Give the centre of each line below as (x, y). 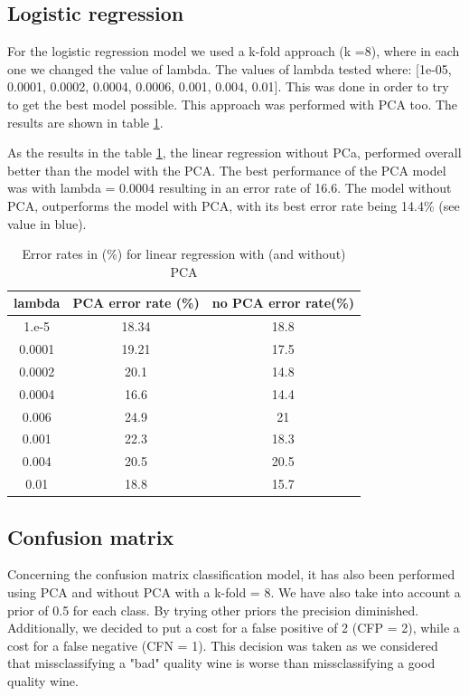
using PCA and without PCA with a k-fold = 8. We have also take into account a (234, 591)
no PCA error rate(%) (283, 303)
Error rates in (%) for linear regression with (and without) (184, 254)
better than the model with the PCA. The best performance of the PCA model (227, 170)
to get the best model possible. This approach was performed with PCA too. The (233, 104)
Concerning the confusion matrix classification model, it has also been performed (231, 574)
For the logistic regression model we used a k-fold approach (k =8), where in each (234, 51)
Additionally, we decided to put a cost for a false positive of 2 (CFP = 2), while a (234, 628)
